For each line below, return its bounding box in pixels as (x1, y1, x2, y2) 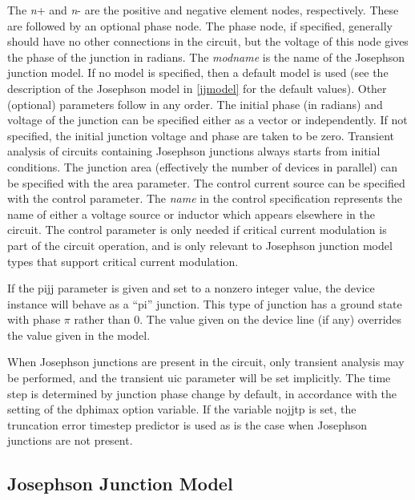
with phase (7, 311, 61, 328)
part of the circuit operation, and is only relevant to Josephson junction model (7, 236, 393, 253)
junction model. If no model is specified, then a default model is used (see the (7, 64, 389, 81)
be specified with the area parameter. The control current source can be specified (7, 174, 405, 191)
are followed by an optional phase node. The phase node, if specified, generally (7, 17, 393, 34)
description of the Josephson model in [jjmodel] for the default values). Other (7, 79, 387, 96)
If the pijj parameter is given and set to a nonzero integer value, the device (7, 280, 375, 296)
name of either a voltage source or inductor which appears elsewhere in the (7, 205, 375, 222)
